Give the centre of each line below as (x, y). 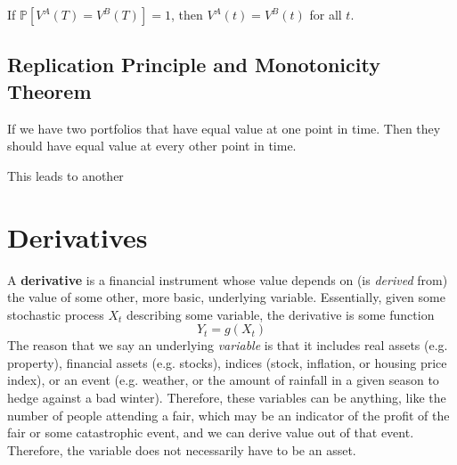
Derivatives (78, 237)
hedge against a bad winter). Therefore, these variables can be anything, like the (227, 398)
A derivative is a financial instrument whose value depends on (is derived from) (228, 279)
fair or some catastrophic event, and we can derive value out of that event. (211, 432)
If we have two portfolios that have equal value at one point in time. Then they (224, 128)
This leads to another (65, 175)
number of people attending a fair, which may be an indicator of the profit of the (228, 415)
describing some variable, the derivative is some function (281, 314)
